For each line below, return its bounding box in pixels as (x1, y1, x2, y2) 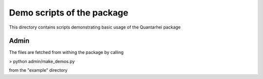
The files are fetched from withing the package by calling (9, 49, 124, 55)
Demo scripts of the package (9, 7, 129, 18)
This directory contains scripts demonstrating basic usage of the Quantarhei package (9, 24, 181, 30)
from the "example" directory (9, 67, 68, 73)
